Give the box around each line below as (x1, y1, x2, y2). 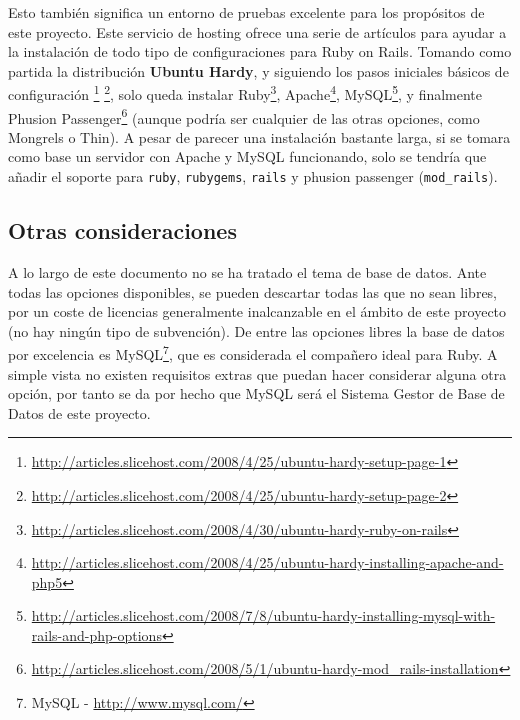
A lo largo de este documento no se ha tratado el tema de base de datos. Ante (8, 261, 487, 282)
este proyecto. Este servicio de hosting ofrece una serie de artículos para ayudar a (8, 21, 507, 42)
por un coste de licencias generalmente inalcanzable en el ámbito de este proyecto (8, 301, 507, 322)
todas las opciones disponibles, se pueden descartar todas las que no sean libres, (8, 281, 498, 302)
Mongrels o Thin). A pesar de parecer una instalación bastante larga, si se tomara (8, 126, 511, 147)
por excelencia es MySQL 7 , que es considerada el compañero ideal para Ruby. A (8, 341, 498, 364)
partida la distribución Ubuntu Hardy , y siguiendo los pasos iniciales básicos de (8, 60, 509, 81)
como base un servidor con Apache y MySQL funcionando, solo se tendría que (8, 146, 487, 167)
